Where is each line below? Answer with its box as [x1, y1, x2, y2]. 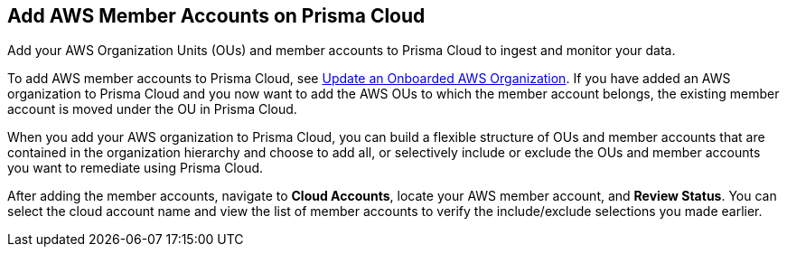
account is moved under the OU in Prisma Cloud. [7, 101, 297, 118]
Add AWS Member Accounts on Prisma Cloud [7, 5, 426, 27]
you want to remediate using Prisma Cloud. [7, 160, 264, 176]
